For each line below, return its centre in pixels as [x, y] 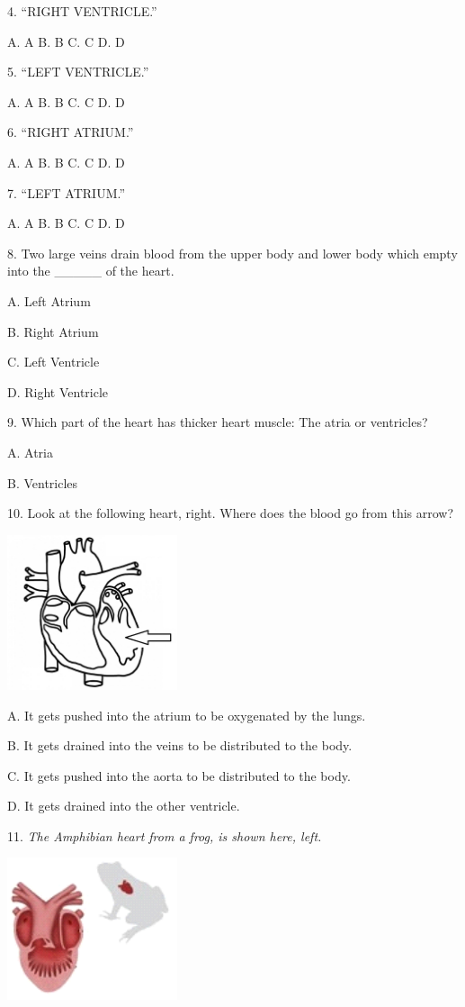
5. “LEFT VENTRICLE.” [78, 72]
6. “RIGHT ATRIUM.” [71, 132]
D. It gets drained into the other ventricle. [124, 806]
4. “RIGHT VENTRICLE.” [82, 11]
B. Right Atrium [53, 331]
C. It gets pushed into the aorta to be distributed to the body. [179, 775]
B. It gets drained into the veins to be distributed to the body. [180, 745]
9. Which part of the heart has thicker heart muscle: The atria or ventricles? [218, 422]
